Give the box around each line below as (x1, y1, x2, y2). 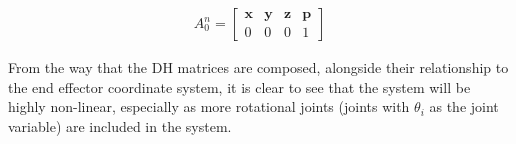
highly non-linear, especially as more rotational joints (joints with (8, 96, 410, 117)
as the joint (429, 96, 499, 117)
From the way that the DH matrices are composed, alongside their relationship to (8, 57, 509, 78)
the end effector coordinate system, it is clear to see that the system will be (8, 76, 471, 97)
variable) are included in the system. (8, 115, 232, 136)
